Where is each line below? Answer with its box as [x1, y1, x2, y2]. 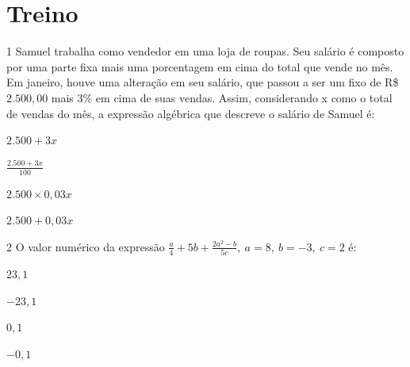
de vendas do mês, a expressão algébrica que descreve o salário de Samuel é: [6, 105, 375, 121]
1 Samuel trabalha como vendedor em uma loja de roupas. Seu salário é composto [6, 43, 404, 59]
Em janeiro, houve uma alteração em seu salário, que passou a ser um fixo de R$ [6, 74, 399, 90]
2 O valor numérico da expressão [6, 238, 165, 254]
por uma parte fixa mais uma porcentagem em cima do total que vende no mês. [6, 58, 393, 75]
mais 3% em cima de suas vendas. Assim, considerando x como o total [51, 89, 393, 105]
